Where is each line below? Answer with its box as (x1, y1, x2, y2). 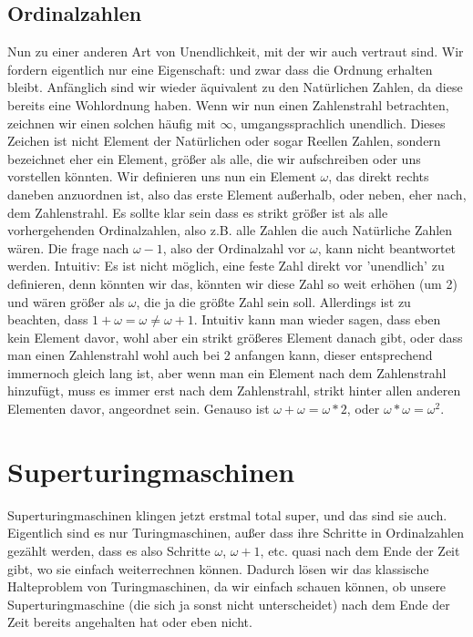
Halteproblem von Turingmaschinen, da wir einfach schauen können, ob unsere (7, 577, 447, 596)
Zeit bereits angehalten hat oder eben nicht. (7, 612, 252, 632)
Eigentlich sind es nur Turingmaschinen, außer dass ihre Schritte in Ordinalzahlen (7, 523, 464, 542)
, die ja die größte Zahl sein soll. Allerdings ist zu (136, 292, 411, 311)
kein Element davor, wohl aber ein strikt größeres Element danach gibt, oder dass (7, 327, 463, 346)
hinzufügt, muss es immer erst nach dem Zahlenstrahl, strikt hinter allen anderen (7, 381, 461, 400)
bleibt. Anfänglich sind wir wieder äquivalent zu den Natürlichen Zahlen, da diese (7, 77, 463, 97)
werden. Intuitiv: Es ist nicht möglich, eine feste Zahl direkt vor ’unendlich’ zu (7, 256, 445, 275)
